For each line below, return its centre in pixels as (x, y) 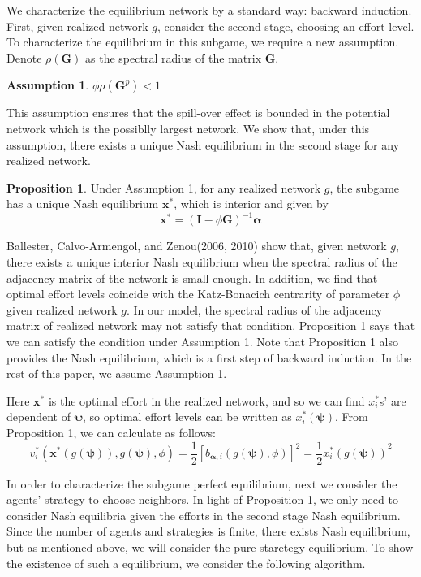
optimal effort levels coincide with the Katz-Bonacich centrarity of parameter (198, 294)
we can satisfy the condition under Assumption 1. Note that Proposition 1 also (202, 341)
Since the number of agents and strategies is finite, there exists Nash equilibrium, (208, 531)
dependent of (39, 416)
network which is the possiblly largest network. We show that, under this (188, 128)
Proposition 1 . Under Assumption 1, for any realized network (164, 187)
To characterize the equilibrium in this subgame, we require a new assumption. (203, 42)
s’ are (393, 400)
